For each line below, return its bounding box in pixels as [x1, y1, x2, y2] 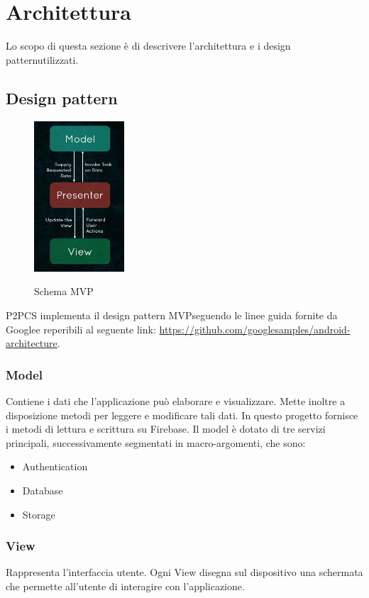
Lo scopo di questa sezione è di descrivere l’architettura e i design [6, 38, 291, 53]
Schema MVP [34, 284, 94, 299]
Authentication [22, 459, 88, 474]
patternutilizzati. [6, 52, 79, 67]
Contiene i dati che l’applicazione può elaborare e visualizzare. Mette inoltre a [6, 394, 346, 409]
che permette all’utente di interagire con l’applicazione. [6, 579, 245, 593]
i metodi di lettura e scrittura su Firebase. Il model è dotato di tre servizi [6, 421, 326, 436]
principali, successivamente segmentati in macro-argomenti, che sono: [6, 435, 306, 450]
